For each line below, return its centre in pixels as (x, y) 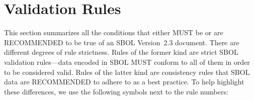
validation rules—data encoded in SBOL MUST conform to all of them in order (127, 62)
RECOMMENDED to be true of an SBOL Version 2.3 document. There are (122, 42)
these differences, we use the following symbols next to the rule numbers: (116, 91)
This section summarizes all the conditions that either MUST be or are (114, 32)
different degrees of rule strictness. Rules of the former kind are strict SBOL (121, 52)
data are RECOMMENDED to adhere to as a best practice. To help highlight (124, 82)
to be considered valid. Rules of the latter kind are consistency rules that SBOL (127, 72)
